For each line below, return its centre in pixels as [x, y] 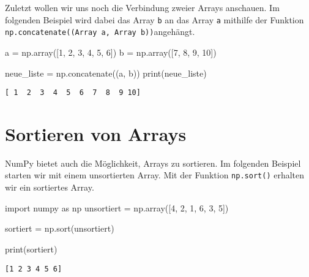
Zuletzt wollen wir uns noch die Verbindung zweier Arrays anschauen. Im [142, 7]
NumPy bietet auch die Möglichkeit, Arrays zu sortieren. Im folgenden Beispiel [153, 163]
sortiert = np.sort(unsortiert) [60, 228]
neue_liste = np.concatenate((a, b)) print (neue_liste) [106, 73]
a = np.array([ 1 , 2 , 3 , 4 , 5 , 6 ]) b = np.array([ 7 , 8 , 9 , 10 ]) [111, 52]
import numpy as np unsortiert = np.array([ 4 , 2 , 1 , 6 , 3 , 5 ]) [117, 207]
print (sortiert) [31, 249]
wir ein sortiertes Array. [50, 187]
